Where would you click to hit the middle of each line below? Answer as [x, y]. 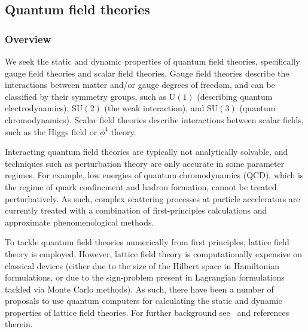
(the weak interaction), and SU [161, 108]
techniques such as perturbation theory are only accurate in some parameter [145, 163]
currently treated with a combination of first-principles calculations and [136, 210]
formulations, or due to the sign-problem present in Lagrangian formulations [145, 277]
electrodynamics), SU [44, 108]
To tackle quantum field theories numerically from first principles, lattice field [147, 242]
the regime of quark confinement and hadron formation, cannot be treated [141, 186]
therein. [19, 324]
